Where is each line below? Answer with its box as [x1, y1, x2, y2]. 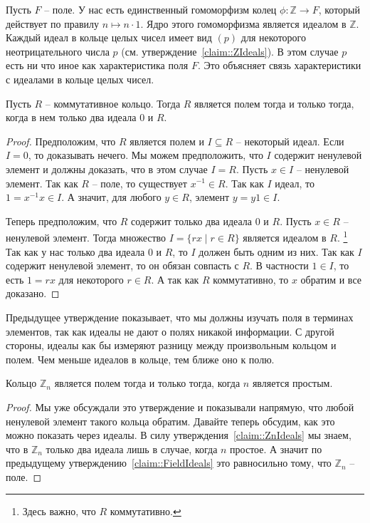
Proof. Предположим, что [6, 133, 116, 148]
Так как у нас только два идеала [6, 244, 145, 259]
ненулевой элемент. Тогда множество [6, 229, 166, 244]
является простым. [252, 376, 333, 390]
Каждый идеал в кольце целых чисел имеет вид [6, 30, 212, 45]
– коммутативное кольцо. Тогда [45, 95, 181, 110]
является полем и [129, 133, 204, 148]
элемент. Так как [6, 175, 78, 190]
